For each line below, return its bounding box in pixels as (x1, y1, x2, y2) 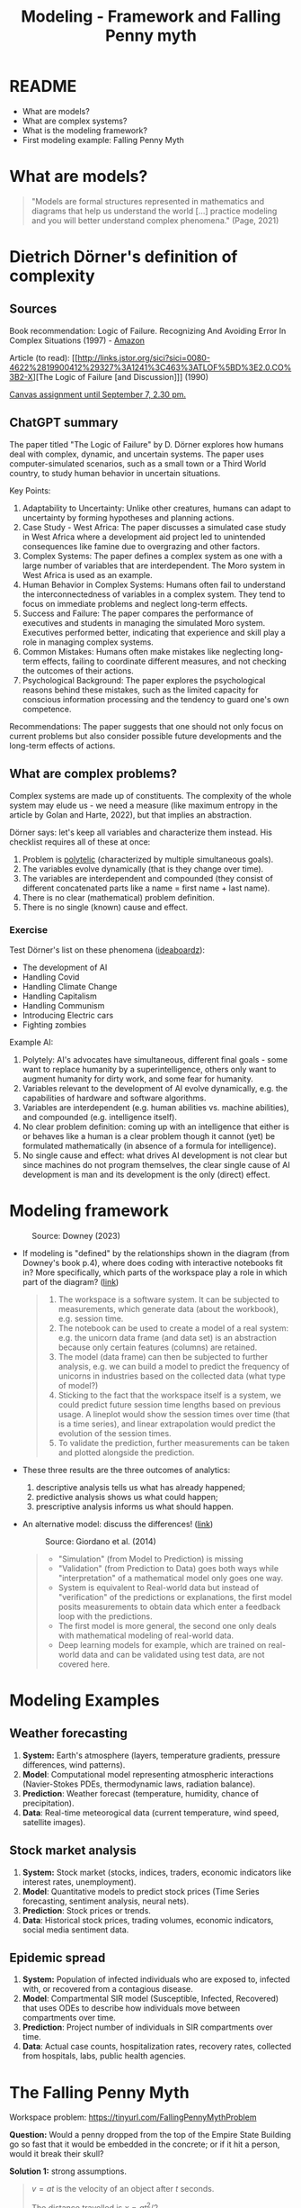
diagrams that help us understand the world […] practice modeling (31, 205, 278, 216)
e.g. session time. (58, 1313, 124, 1324)
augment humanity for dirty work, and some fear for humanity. (22, 1073, 253, 1084)
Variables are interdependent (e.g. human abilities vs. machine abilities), (22, 1101, 289, 1113)
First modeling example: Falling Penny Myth (22, 134, 184, 145)
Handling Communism (22, 1000, 105, 1010)
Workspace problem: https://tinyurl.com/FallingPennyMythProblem (9, 2112, 257, 2122)
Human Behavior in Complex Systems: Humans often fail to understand (22, 579, 286, 590)
